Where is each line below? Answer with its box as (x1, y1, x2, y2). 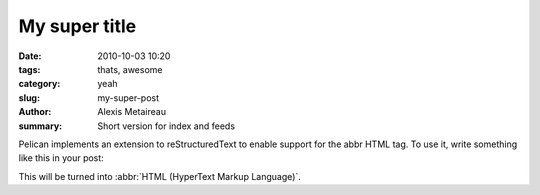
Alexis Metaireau (97, 106, 167, 118)
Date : (18, 50, 42, 62)
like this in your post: (18, 152, 104, 164)
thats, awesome (97, 63, 163, 75)
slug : (18, 91, 40, 104)
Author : (18, 106, 52, 118)
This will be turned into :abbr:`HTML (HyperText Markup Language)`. (18, 170, 302, 182)
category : (18, 78, 61, 90)
